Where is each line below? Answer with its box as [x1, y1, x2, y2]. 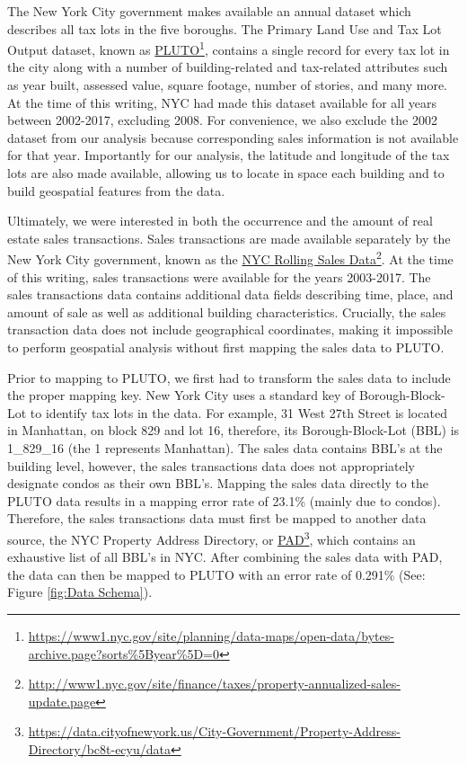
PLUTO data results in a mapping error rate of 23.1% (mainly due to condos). [7, 491, 441, 510]
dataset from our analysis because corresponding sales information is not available [7, 128, 459, 147]
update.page [28, 691, 96, 710]
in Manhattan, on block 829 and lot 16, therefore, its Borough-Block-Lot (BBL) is [7, 421, 460, 440]
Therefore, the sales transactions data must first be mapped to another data [7, 509, 427, 528]
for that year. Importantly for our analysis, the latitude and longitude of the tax [7, 146, 450, 165]
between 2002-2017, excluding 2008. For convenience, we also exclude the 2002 [7, 111, 437, 129]
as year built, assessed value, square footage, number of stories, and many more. [7, 76, 447, 94]
